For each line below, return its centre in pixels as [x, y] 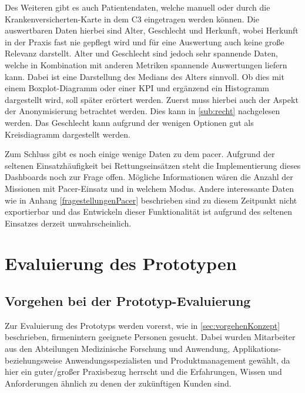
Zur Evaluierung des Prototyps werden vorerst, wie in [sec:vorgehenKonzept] [143, 325]
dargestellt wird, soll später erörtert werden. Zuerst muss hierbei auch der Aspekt [152, 99]
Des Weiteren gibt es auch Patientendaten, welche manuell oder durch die [138, 7]
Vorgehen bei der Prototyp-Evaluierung [128, 301]
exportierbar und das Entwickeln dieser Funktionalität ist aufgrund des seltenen [149, 212]
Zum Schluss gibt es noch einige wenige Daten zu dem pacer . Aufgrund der [140, 154]
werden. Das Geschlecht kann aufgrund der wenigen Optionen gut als [129, 122]
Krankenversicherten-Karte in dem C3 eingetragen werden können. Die [132, 19]
